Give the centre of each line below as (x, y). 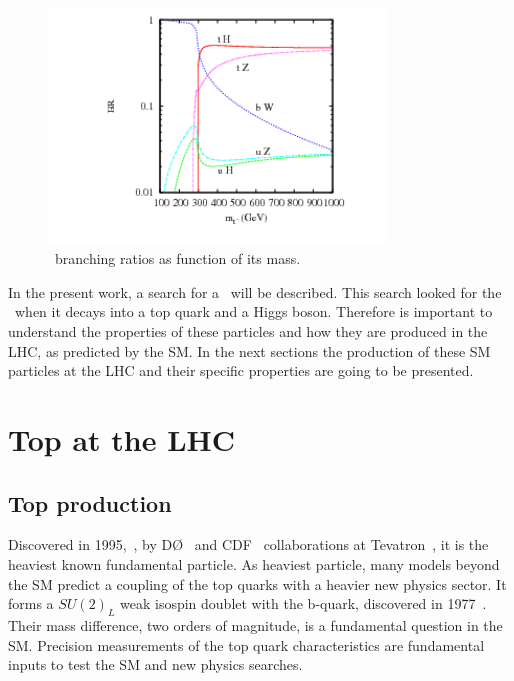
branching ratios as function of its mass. (177, 258)
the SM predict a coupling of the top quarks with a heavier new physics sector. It (257, 583)
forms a (31, 603)
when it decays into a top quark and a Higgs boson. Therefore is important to (253, 311)
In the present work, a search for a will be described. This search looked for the (255, 291)
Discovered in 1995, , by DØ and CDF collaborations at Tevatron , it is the (248, 544)
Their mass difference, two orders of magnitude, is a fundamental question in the (255, 624)
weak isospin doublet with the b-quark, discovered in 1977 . (303, 603)
